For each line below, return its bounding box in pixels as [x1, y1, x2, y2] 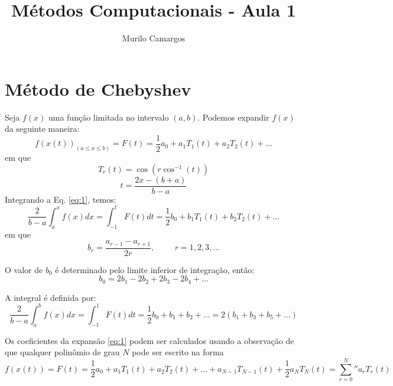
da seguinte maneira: [5, 122, 80, 135]
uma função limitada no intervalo [48, 111, 169, 123]
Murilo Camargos [122, 32, 186, 44]
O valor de [5, 263, 43, 275]
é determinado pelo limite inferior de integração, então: [55, 263, 255, 275]
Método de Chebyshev [5, 76, 191, 100]
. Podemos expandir [197, 111, 269, 123]
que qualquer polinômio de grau [5, 346, 120, 358]
